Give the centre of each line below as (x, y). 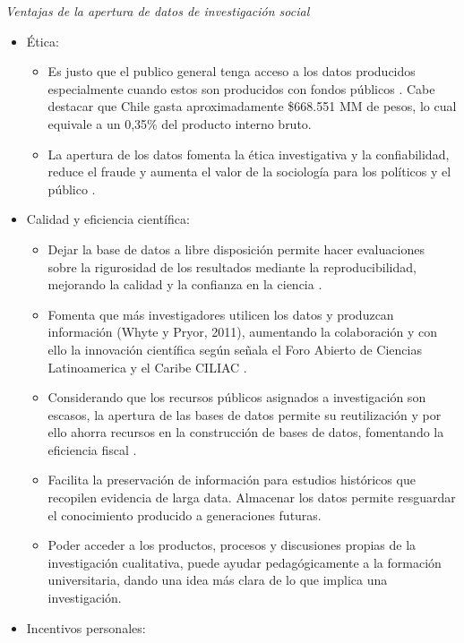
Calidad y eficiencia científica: (108, 219)
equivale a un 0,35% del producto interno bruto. (180, 123)
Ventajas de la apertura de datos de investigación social (158, 11)
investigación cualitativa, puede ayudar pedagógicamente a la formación (245, 562)
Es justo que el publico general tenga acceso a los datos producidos (232, 71)
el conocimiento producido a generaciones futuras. (185, 514)
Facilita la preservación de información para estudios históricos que (232, 480)
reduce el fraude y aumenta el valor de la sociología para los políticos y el (249, 171)
